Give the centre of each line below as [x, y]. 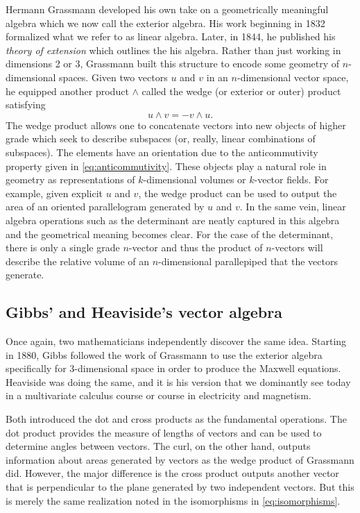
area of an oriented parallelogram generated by [105, 207]
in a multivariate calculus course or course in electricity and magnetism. [158, 395]
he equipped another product [67, 91]
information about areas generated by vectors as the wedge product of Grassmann [180, 459]
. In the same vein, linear [293, 207]
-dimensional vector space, [293, 77]
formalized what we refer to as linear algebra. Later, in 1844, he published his [171, 36]
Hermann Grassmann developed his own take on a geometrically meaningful [167, 9]
